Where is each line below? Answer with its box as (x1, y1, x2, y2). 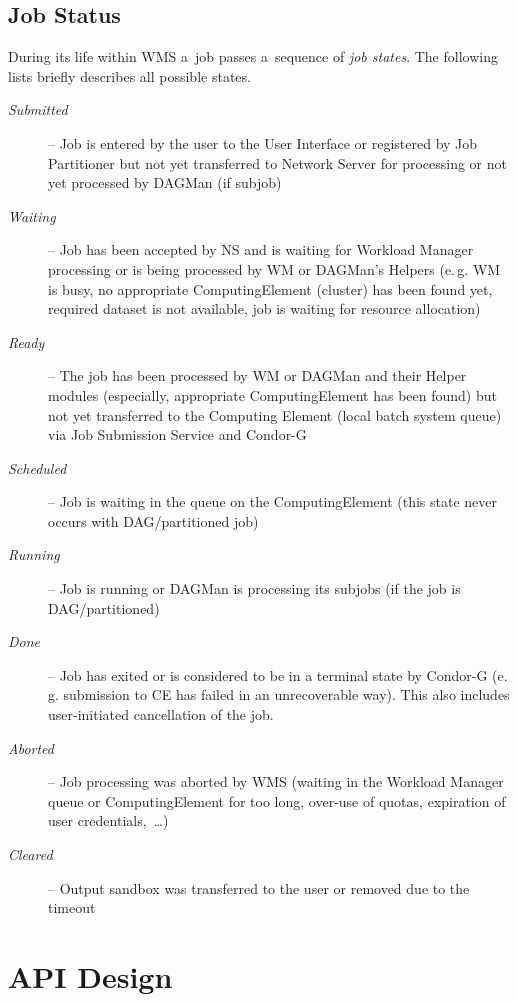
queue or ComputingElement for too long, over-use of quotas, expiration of (48, 790, 506, 811)
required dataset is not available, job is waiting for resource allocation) (48, 298, 481, 319)
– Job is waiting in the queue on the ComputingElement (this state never (48, 491, 498, 512)
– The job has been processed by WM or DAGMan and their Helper (48, 365, 467, 386)
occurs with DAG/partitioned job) (48, 510, 259, 531)
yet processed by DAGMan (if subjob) (48, 172, 282, 193)
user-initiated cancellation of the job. (48, 704, 274, 725)
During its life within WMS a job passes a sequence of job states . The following (8, 46, 498, 67)
